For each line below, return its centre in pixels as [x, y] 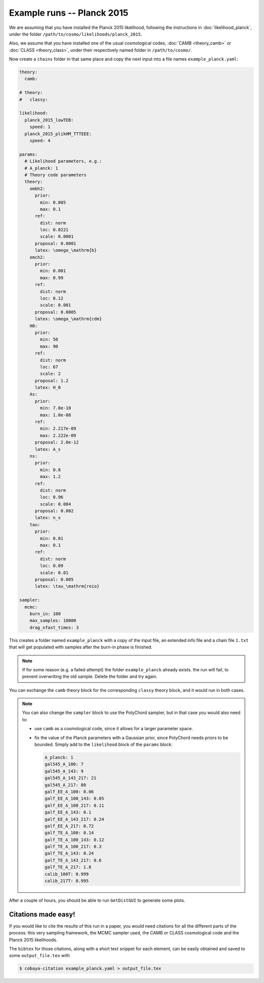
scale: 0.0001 [57, 237]
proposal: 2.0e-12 [57, 442]
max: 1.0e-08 [55, 415]
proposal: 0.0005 [56, 312]
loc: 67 [49, 367]
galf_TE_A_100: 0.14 [69, 833]
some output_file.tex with [40, 956]
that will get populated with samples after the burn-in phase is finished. [81, 647]
